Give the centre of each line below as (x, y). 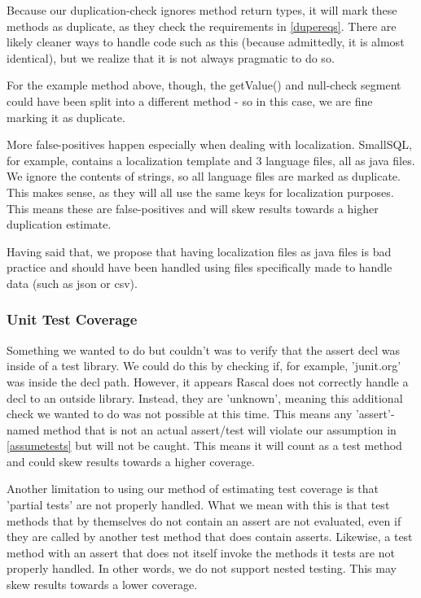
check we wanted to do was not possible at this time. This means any (180, 414)
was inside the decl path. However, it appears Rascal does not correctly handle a (208, 381)
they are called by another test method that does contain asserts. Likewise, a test (210, 537)
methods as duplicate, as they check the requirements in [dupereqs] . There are (202, 26)
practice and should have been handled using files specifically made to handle (200, 267)
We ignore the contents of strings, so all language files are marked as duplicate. (204, 176)
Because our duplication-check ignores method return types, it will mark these (202, 10)
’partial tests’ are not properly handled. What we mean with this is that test (198, 505)
